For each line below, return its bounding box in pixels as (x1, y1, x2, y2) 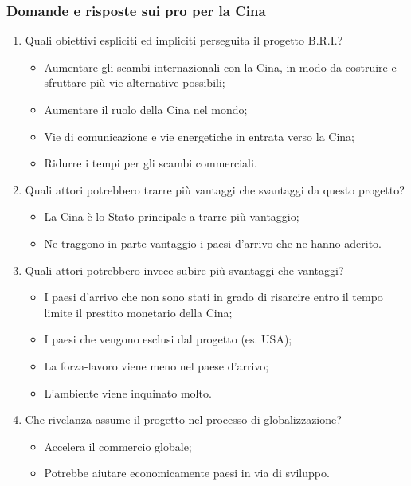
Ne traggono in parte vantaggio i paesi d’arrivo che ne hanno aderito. (44, 234, 382, 251)
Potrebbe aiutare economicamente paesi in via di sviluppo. (44, 464, 330, 481)
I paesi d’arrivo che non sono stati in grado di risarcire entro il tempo (44, 288, 383, 305)
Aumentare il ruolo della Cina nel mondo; (44, 101, 248, 117)
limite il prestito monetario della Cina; (44, 304, 233, 320)
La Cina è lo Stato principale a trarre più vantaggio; (44, 208, 299, 225)
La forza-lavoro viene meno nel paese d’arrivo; (44, 357, 269, 374)
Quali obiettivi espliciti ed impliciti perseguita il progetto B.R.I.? (25, 32, 343, 49)
